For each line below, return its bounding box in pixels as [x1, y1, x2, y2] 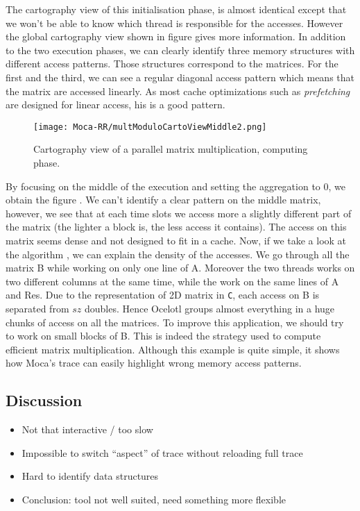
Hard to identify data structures [22, 469, 159, 483]
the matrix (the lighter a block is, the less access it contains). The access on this [6, 219, 347, 234]
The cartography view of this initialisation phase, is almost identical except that [6, 2, 347, 16]
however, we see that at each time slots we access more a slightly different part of [6, 206, 352, 220]
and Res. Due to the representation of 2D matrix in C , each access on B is [6, 287, 320, 302]
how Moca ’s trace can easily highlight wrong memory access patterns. [6, 355, 302, 370]
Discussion [6, 389, 83, 411]
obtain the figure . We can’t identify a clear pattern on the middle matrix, [6, 192, 321, 207]
